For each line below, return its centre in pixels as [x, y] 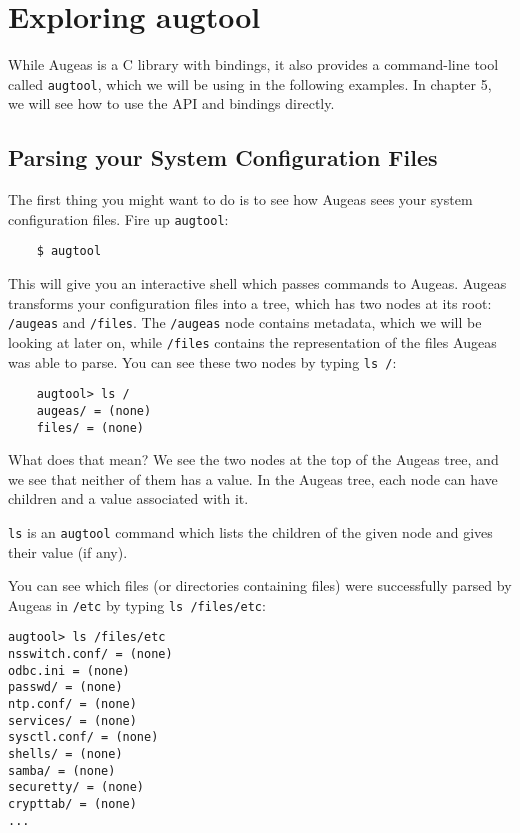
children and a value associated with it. [128, 498]
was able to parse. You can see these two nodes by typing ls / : [202, 361]
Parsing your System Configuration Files [223, 157]
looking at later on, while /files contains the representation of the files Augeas [252, 341]
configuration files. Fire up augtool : [118, 218]
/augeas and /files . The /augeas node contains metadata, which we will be [245, 322]
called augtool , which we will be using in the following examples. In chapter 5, [250, 83]
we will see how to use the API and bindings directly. [171, 103]
